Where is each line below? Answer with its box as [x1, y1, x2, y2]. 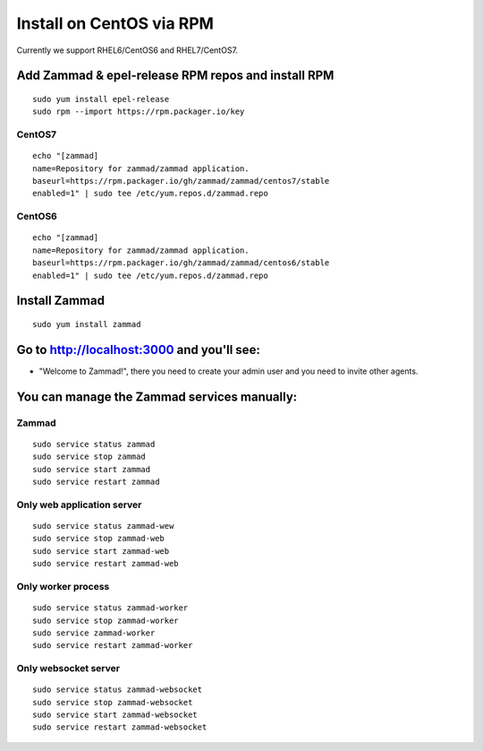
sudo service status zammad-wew [32, 521, 174, 531]
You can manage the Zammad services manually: [16, 389, 298, 404]
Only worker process [16, 580, 110, 592]
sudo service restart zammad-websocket [32, 722, 208, 732]
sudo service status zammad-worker [32, 603, 189, 613]
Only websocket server [16, 662, 121, 675]
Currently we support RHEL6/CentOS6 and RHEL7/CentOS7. [16, 45, 239, 56]
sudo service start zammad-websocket [32, 710, 199, 721]
